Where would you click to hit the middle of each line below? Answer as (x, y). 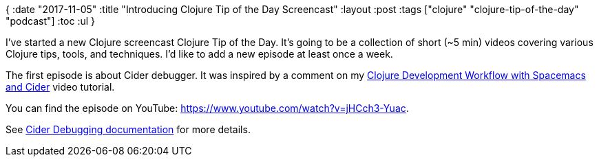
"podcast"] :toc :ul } (51, 21)
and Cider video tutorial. (60, 87)
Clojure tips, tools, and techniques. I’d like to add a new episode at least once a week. (199, 54)
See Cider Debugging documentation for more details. (128, 129)
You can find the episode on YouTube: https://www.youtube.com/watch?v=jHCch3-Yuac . (207, 108)
